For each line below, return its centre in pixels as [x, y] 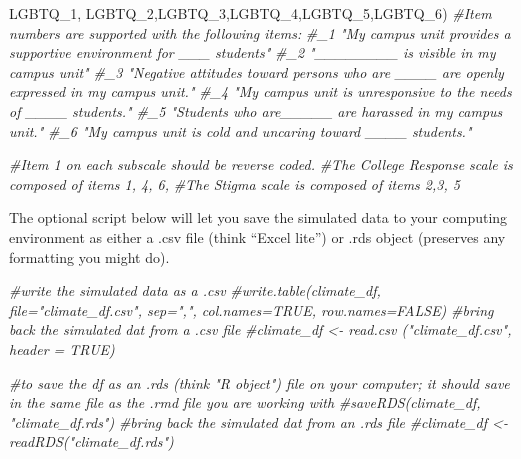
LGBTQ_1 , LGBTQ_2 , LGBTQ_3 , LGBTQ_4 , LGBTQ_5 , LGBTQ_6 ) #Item [250, 13]
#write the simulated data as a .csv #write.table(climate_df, [195, 290]
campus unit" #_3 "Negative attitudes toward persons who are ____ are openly [256, 71]
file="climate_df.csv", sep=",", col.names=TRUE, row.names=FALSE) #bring [251, 309]
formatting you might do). [89, 256]
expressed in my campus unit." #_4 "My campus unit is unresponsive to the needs [260, 91]
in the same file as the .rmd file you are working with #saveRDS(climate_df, [245, 402]
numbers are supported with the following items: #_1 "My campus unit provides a [260, 32]
